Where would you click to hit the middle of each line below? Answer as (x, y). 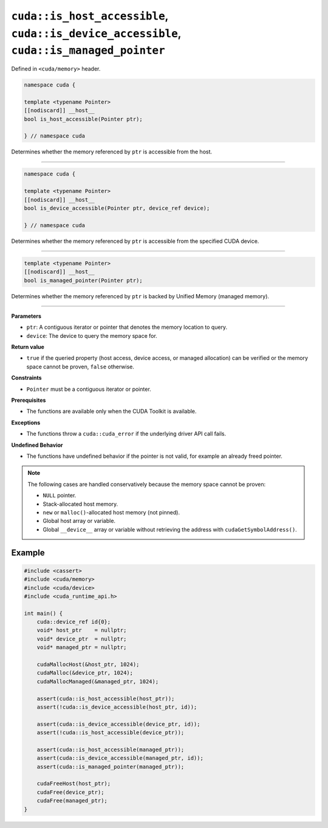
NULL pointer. (60, 496)
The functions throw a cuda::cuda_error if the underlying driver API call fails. (126, 434)
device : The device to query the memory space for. (92, 335)
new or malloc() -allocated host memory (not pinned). (111, 512)
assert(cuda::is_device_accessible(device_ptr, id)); (118, 724)
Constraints (26, 378)
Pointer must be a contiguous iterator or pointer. (89, 389)
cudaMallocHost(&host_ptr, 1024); (88, 665)
